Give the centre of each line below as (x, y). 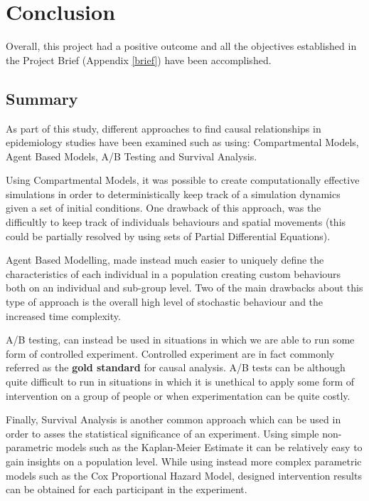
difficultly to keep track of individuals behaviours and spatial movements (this (176, 222)
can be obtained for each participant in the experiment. (127, 489)
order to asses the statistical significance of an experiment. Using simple (162, 433)
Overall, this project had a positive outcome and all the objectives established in (181, 46)
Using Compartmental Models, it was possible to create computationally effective (183, 180)
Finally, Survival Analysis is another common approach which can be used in (173, 419)
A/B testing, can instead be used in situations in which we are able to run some (180, 340)
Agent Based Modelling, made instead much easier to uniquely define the (165, 260)
